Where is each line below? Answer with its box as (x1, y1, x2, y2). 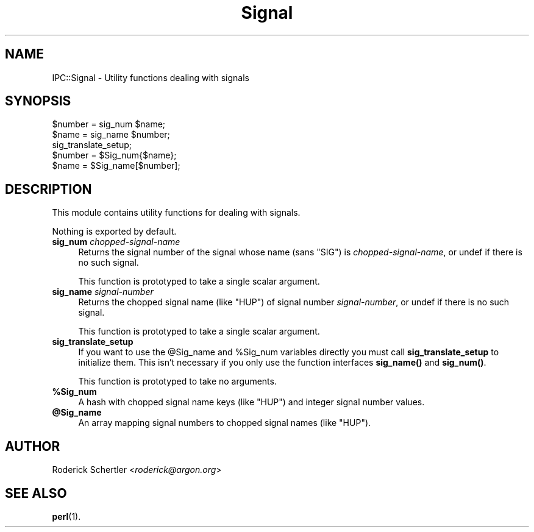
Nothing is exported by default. (52, 226, 177, 237)
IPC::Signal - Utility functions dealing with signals (52, 72, 249, 83)
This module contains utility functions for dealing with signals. (52, 207, 301, 218)
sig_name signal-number (52, 286, 154, 297)
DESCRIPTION (5, 181, 92, 197)
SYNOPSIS (5, 93, 71, 109)
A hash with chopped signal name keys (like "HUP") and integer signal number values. (78, 397, 425, 408)
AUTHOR (5, 438, 60, 454)
